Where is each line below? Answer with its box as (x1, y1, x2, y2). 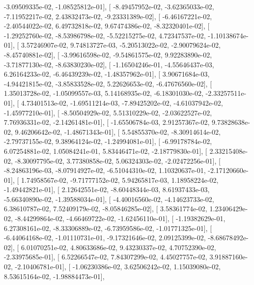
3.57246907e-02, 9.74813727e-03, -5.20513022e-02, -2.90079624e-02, (21, 40, 221, 50)
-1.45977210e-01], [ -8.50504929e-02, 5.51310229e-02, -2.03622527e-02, (4, 107, 212, 117)
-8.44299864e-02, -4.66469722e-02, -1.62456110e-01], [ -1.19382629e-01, (15, 213, 226, 224)
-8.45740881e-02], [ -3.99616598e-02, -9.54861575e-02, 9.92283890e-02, (4, 49, 212, 59)
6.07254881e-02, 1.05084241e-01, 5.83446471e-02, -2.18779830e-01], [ (4, 145, 207, 156)
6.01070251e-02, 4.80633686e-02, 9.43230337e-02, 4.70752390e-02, (21, 242, 216, 252)
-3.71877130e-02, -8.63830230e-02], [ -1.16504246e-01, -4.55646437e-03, (4, 59, 214, 69)
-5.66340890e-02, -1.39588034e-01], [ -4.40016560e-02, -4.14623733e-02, (4, 194, 214, 204)
